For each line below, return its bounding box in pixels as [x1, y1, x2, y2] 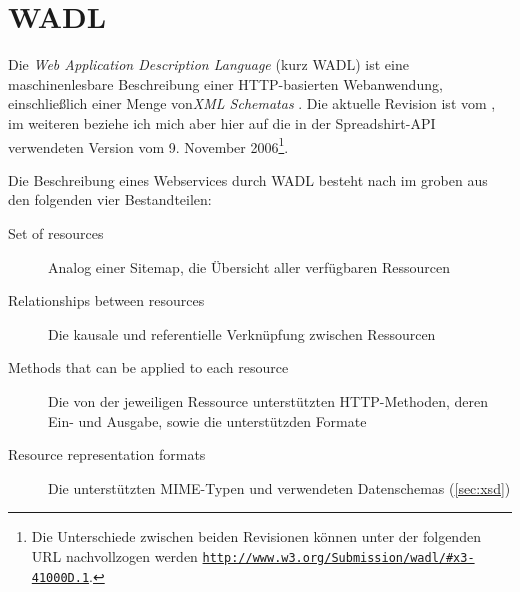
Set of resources [8, 222, 104, 243]
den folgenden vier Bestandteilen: [8, 189, 212, 210]
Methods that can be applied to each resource [8, 357, 289, 378]
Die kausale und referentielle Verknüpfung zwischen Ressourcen [48, 323, 436, 344]
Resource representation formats [8, 444, 206, 465]
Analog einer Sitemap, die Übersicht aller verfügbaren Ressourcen [48, 256, 450, 277]
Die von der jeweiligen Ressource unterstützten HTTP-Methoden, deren [48, 390, 489, 411]
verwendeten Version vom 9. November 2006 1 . [8, 133, 289, 157]
